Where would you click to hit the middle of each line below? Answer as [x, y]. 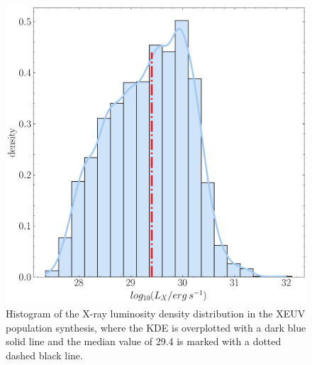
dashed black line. [44, 355]
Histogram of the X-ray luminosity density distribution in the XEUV [156, 314]
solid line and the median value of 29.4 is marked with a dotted [144, 341]
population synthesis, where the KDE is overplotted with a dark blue [156, 327]
